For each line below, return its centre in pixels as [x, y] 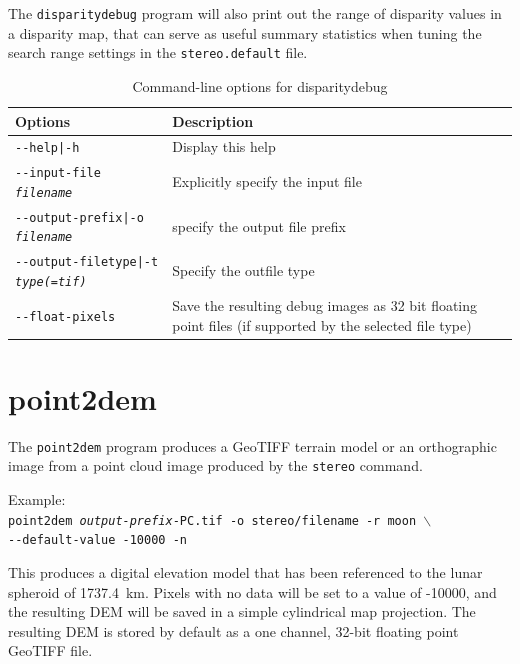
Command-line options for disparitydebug [260, 85]
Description [213, 120]
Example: [37, 499]
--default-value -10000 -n [97, 540]
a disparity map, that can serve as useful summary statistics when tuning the [245, 32]
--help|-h [47, 148]
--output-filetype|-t [87, 262]
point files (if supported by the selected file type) [322, 324]
